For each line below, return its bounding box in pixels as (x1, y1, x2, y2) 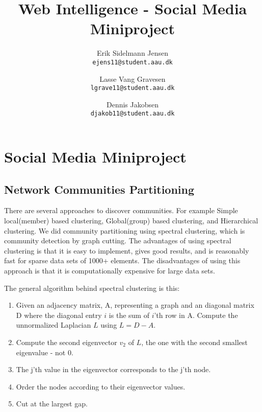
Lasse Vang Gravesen (99, 73, 166, 84)
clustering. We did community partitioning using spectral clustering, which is (4, 225, 245, 236)
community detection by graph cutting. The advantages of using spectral (4, 235, 231, 246)
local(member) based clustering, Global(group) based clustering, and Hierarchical (4, 215, 258, 226)
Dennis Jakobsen (106, 99, 159, 109)
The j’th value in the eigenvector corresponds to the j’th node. (16, 364, 211, 375)
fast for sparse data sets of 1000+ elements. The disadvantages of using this (4, 255, 241, 266)
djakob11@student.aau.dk (90, 110, 175, 118)
